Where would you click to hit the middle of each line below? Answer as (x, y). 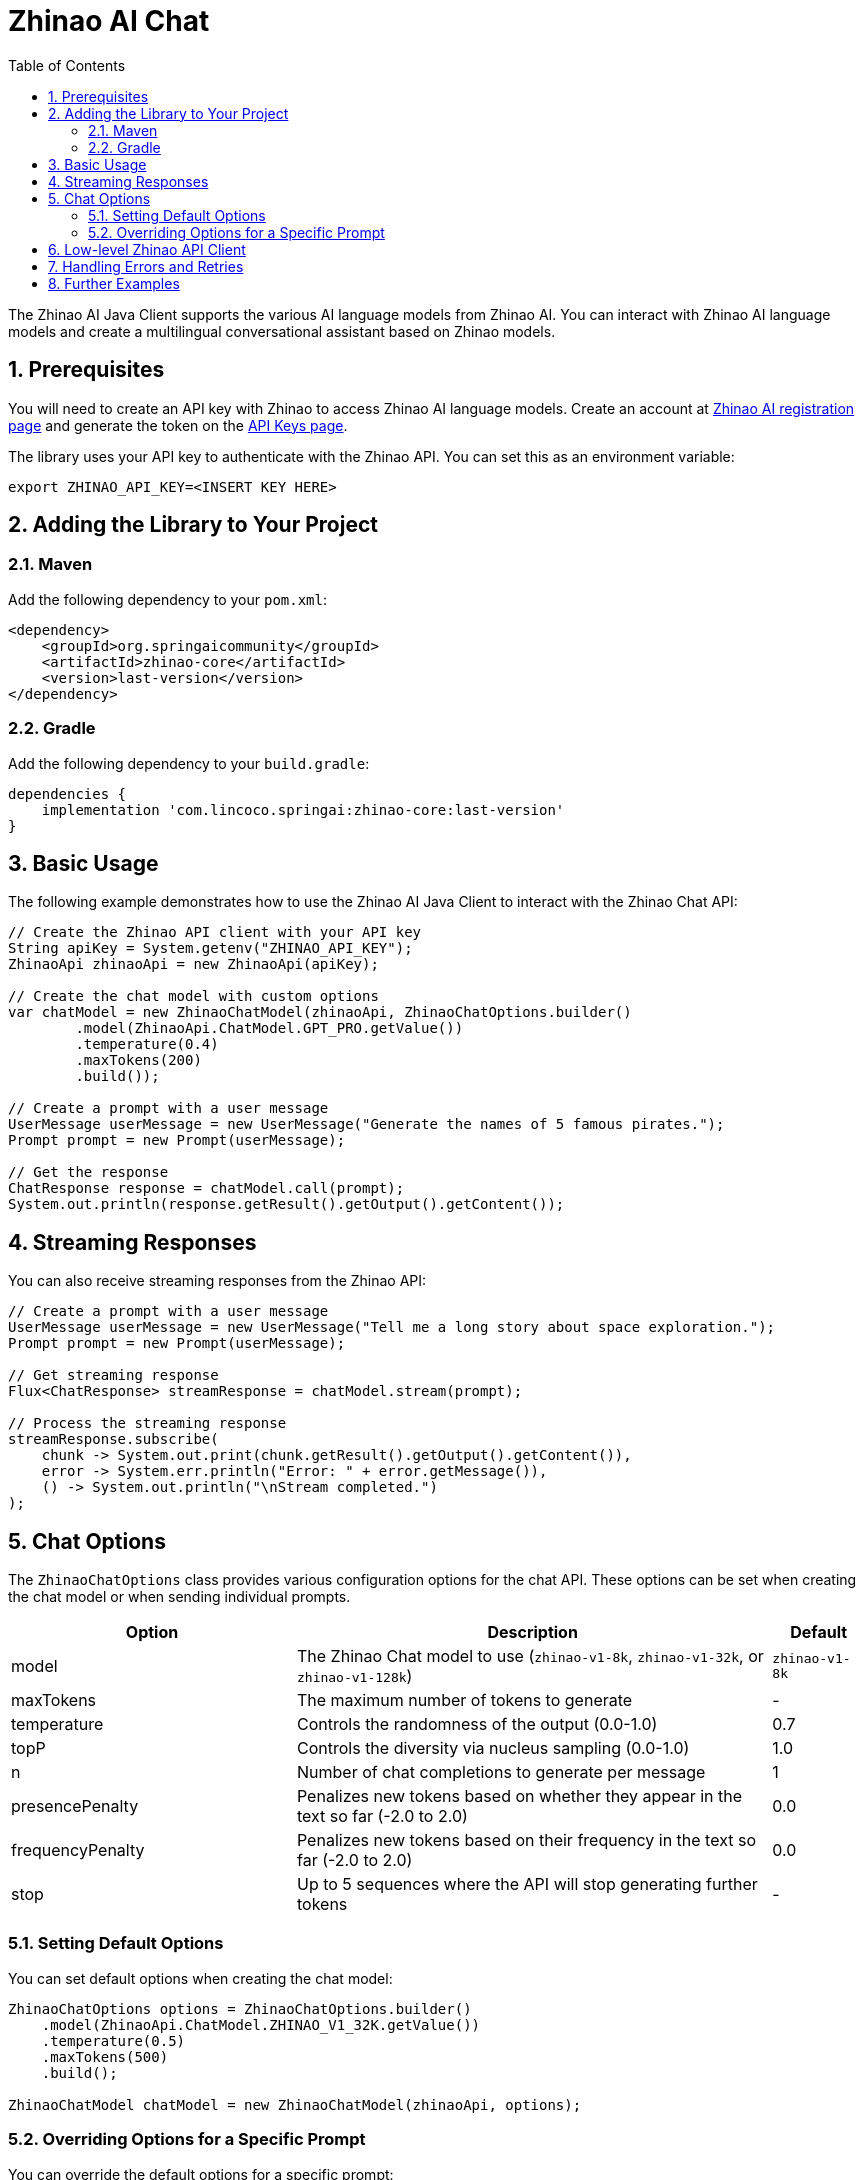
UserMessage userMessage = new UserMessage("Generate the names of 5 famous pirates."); (366, 1124)
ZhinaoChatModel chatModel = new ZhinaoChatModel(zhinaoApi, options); (295, 2104)
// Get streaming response (113, 1375)
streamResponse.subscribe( (113, 1439)
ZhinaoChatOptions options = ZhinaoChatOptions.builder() (240, 2008)
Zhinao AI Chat (109, 21)
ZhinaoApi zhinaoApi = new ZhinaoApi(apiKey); (193, 964)
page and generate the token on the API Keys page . (178, 425)
